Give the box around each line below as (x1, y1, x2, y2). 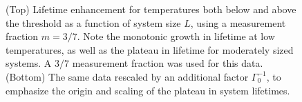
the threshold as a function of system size (6, 15, 181, 30)
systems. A (6, 56, 52, 70)
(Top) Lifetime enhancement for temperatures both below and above (6, 2, 296, 16)
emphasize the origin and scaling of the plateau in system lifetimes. (6, 83, 290, 97)
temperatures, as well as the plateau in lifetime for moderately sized (6, 42, 294, 57)
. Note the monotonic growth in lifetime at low (77, 29, 275, 43)
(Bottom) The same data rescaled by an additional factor (6, 69, 249, 83)
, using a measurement (190, 15, 286, 30)
